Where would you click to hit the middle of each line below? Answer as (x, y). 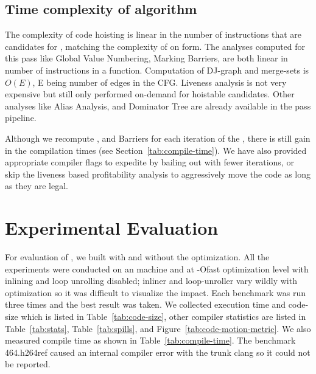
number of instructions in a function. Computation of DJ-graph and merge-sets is (157, 70)
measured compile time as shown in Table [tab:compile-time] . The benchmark (150, 340)
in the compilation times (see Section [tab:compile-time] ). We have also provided (156, 150)
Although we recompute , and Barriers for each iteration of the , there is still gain (158, 138)
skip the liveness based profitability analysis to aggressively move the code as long (158, 174)
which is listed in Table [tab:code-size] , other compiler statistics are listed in (163, 317)
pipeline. (21, 118)
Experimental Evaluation (112, 228)
